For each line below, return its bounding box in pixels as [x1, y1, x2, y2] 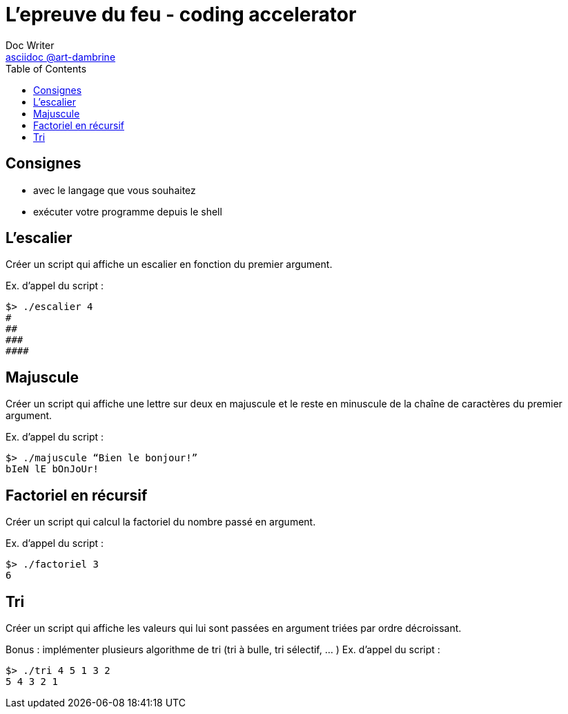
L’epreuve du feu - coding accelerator [6, 3, 357, 26]
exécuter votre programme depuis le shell [33, 205, 222, 218]
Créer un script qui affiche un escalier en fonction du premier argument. [6, 258, 333, 271]
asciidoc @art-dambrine [6, 50, 116, 63]
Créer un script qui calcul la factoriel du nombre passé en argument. [6, 516, 316, 528]
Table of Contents [6, 62, 87, 75]
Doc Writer [6, 39, 55, 51]
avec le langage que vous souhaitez [33, 184, 196, 196]
